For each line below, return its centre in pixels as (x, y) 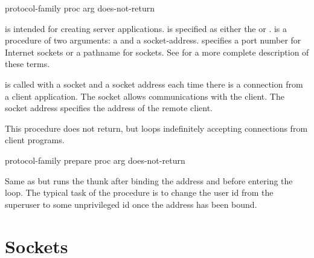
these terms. (27, 64)
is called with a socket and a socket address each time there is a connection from (154, 84)
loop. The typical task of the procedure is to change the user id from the (139, 192)
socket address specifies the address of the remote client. (109, 108)
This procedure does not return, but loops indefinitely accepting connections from (156, 128)
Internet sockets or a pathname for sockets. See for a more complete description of (157, 52)
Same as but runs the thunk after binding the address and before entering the (149, 180)
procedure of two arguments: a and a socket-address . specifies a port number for (153, 40)
